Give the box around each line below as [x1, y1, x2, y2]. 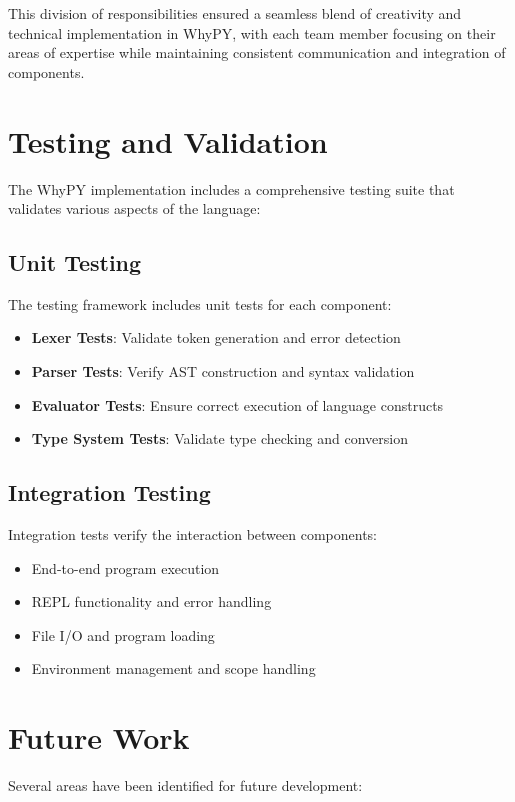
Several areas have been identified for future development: [8, 775, 363, 796]
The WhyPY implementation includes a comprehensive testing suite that [8, 178, 455, 199]
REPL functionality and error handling [31, 591, 272, 612]
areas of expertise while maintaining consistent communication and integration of [8, 42, 506, 63]
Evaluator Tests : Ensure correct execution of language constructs [31, 394, 444, 415]
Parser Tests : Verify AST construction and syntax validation [31, 361, 415, 382]
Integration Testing [8, 477, 211, 508]
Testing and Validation [8, 120, 328, 161]
